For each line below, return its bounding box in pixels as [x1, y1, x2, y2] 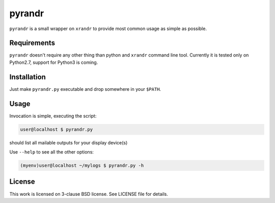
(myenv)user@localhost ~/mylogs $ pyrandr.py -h [20, 163, 144, 168]
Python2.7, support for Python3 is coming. [9, 59, 98, 65]
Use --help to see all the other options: [9, 149, 94, 155]
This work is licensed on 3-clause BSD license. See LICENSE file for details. [9, 191, 168, 197]
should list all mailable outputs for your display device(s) [9, 139, 128, 145]
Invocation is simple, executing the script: [9, 113, 97, 119]
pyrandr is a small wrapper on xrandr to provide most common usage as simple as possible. [9, 26, 207, 32]
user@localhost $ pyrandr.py [20, 126, 93, 132]
